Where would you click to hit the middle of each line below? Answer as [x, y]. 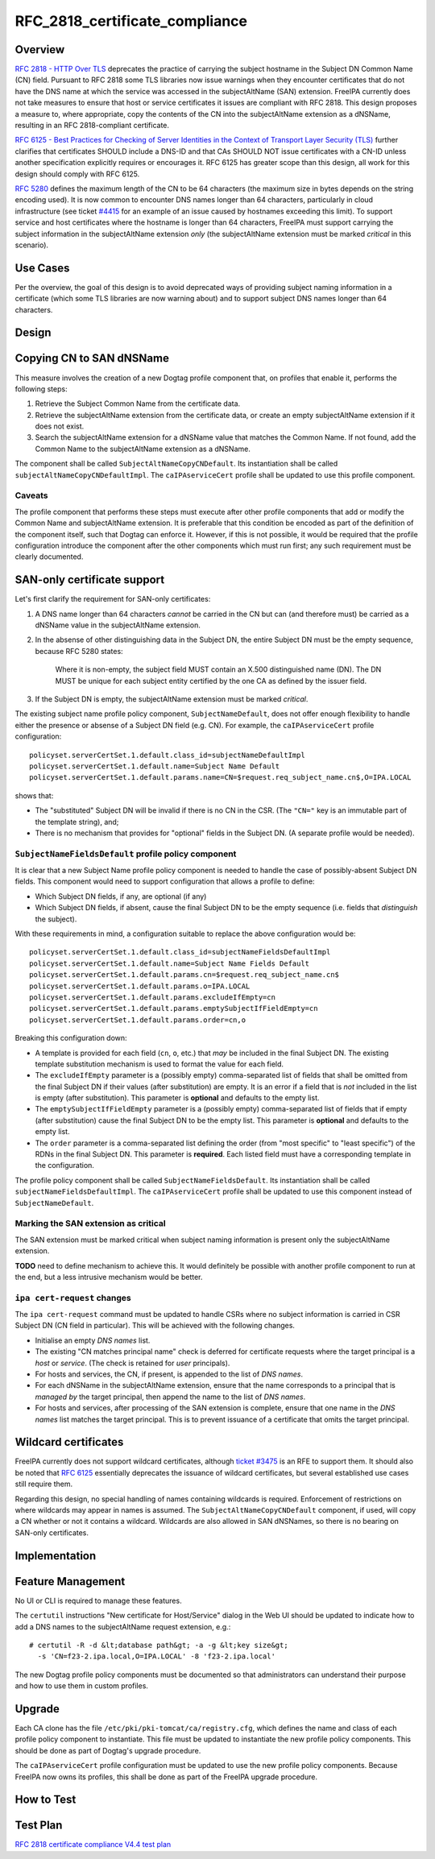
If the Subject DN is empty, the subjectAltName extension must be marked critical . [172, 699]
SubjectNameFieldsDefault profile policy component [126, 854]
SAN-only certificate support [90, 580]
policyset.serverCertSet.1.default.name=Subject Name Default [155, 766]
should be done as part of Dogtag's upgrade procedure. [108, 1750]
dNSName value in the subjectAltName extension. [118, 625]
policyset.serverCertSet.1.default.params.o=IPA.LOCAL [140, 986]
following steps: [41, 389]
